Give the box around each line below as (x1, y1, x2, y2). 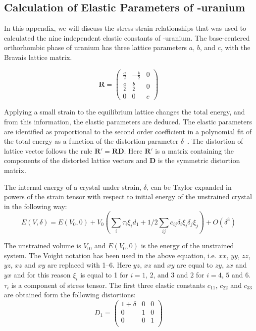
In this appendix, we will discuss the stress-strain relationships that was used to (4, 23, 247, 33)
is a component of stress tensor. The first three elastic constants (11, 279, 205, 290)
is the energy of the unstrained (141, 240, 234, 251)
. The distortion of (187, 136, 243, 146)
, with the (220, 42, 251, 53)
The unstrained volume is (4, 240, 81, 251)
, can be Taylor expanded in (147, 181, 232, 192)
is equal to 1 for (80, 269, 128, 279)
